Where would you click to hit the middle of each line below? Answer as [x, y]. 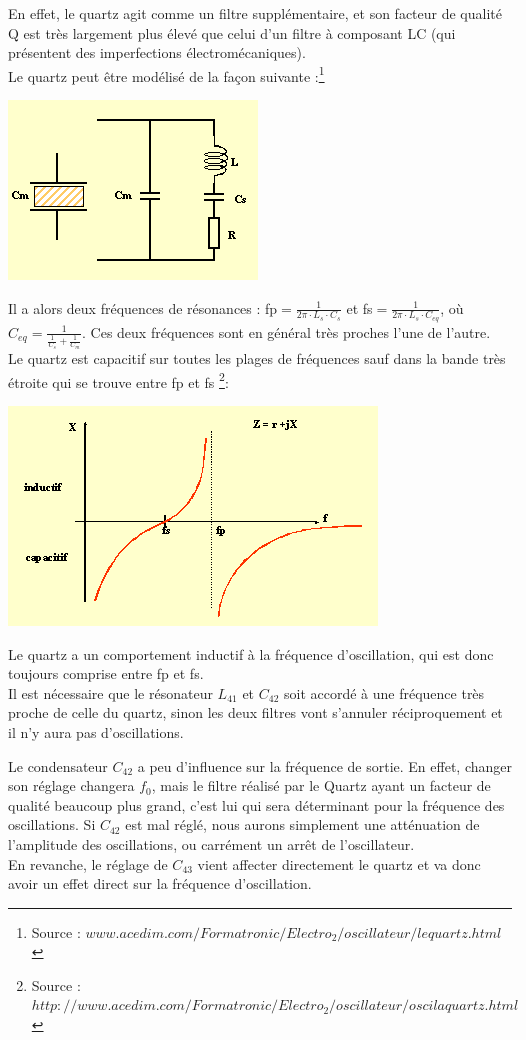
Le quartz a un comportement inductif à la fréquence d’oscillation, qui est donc [251, 653]
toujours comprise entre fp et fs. [106, 673]
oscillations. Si [52, 824]
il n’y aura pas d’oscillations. [96, 731]
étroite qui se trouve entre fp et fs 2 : [118, 380]
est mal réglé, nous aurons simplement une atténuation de [302, 824]
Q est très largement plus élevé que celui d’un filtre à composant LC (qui [232, 32]
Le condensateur [58, 765]
